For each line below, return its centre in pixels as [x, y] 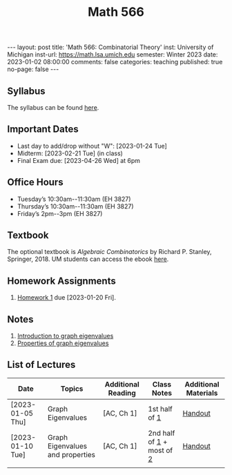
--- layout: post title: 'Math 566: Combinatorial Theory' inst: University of [110, 47]
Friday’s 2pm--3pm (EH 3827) [60, 213]
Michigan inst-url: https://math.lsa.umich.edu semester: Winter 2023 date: [113, 55]
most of [161, 450]
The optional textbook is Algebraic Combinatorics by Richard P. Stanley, [109, 252]
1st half [160, 409]
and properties [71, 454]
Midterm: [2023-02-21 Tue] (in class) [70, 153]
